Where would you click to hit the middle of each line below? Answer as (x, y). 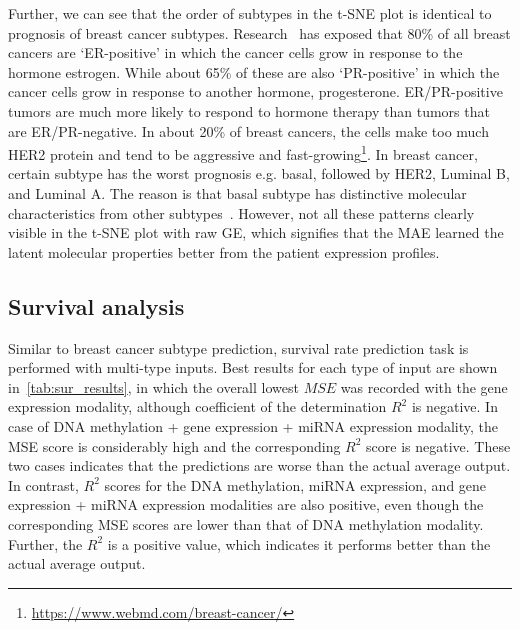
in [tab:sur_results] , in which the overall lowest (153, 386)
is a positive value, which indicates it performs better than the (299, 543)
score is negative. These (438, 445)
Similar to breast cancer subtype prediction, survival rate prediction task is (238, 347)
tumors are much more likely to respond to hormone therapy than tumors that (249, 110)
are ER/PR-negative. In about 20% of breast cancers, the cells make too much (248, 130)
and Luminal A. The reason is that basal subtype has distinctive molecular (237, 193)
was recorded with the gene (424, 386)
